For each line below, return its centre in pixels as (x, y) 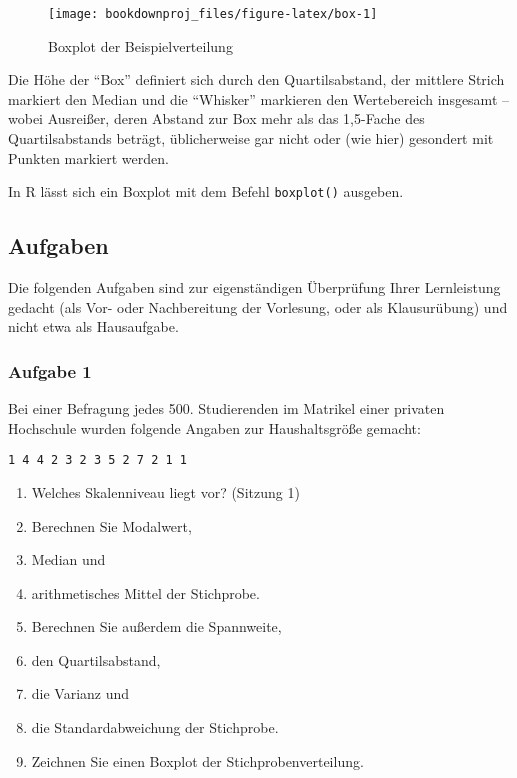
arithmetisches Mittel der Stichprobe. (145, 592)
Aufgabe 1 (50, 370)
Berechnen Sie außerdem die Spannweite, (156, 626)
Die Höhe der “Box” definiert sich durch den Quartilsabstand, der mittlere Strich (256, 79)
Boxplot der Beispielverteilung (140, 45)
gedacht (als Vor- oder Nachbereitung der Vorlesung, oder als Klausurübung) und (258, 306)
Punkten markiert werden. (88, 157)
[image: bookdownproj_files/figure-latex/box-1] (213, 14)
